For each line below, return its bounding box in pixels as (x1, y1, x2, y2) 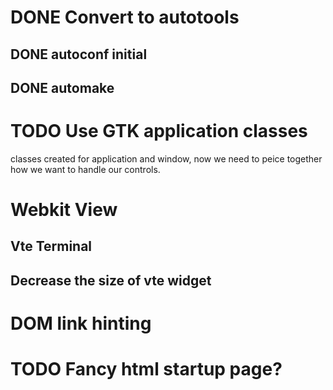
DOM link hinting (10, 312, 152, 335)
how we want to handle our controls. (10, 163, 161, 175)
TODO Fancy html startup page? (10, 358, 283, 381)
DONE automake (10, 79, 115, 96)
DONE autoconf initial (10, 46, 148, 63)
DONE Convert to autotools (10, 6, 240, 29)
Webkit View (10, 199, 118, 221)
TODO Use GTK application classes (10, 120, 308, 143)
